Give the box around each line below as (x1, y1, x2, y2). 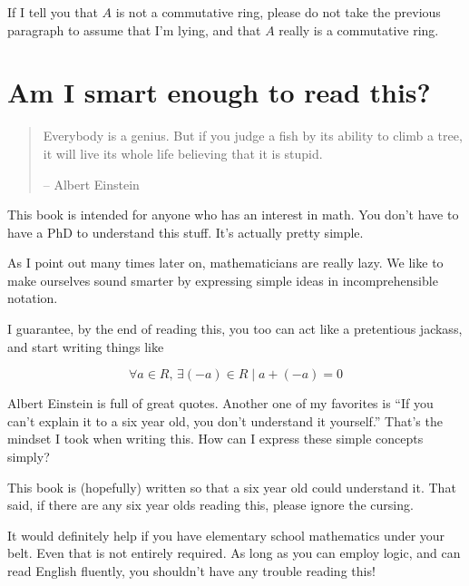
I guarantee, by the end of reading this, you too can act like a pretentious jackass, (7, 319, 463, 338)
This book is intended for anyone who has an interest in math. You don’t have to (7, 205, 459, 224)
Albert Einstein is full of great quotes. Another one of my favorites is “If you (7, 394, 434, 413)
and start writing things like (7, 337, 164, 356)
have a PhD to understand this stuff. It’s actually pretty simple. (7, 222, 364, 241)
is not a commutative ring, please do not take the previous (115, 3, 441, 21)
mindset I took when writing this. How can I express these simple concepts (7, 429, 424, 448)
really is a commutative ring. (278, 20, 439, 39)
